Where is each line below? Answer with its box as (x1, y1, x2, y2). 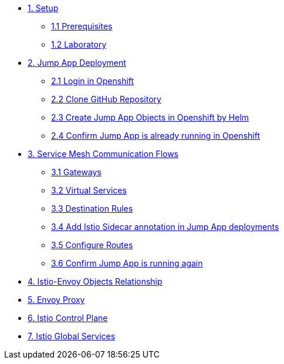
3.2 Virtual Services (51, 185, 127, 195)
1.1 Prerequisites (51, 21, 113, 31)
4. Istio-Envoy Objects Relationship (28, 276, 163, 286)
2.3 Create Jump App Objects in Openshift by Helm (51, 112, 249, 122)
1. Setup (28, 3, 59, 13)
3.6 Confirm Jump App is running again (51, 258, 203, 268)
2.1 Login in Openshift (51, 76, 134, 86)
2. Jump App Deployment (28, 58, 126, 68)
